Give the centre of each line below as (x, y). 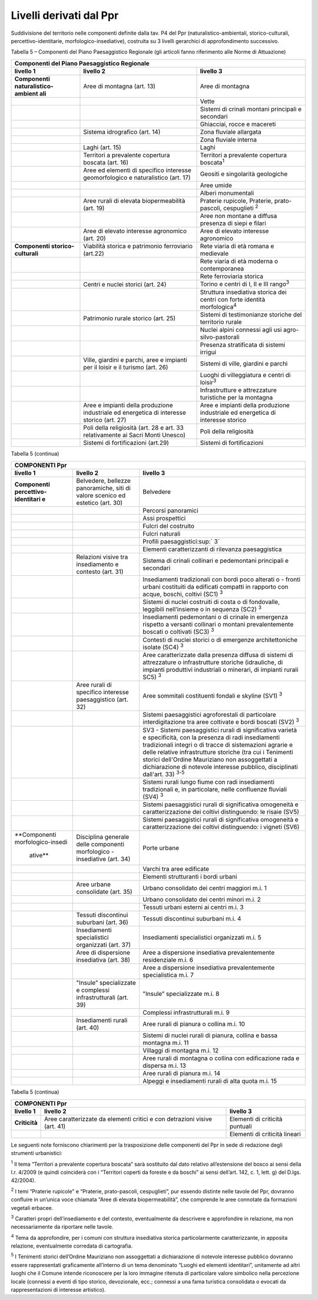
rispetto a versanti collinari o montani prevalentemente (218, 625)
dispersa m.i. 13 (164, 1065)
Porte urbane (161, 848)
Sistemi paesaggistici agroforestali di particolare (209, 715)
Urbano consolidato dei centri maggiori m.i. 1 (205, 888)
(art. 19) (94, 208)
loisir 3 (208, 382)
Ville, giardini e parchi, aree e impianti (135, 360)
